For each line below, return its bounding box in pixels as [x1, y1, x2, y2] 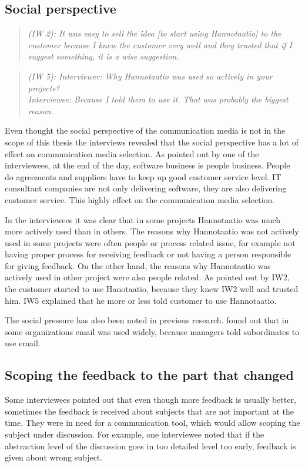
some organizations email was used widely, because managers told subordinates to [5, 325, 300, 337]
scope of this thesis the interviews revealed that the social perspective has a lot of [5, 135, 299, 148]
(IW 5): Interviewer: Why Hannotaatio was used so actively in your [28, 69, 273, 82]
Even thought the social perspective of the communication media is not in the [5, 124, 286, 137]
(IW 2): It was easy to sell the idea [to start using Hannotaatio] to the [28, 27, 281, 39]
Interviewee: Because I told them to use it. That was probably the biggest [28, 93, 289, 105]
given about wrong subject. [5, 451, 103, 463]
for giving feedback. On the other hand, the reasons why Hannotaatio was [5, 259, 271, 271]
